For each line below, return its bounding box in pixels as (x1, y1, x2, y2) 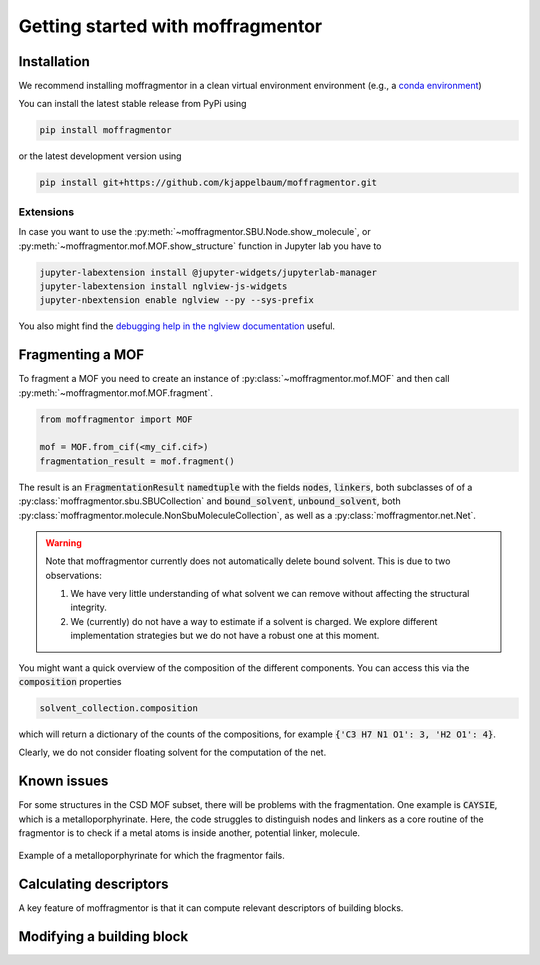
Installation (18, 53, 90, 70)
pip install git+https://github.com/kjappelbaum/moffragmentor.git (39, 177, 378, 189)
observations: (45, 569, 102, 581)
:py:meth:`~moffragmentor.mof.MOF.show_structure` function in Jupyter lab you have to (18, 240, 382, 252)
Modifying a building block (18, 928, 189, 945)
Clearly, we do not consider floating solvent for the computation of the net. (18, 746, 327, 759)
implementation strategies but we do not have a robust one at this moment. (70, 630, 380, 642)
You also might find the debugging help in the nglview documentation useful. (18, 320, 335, 332)
